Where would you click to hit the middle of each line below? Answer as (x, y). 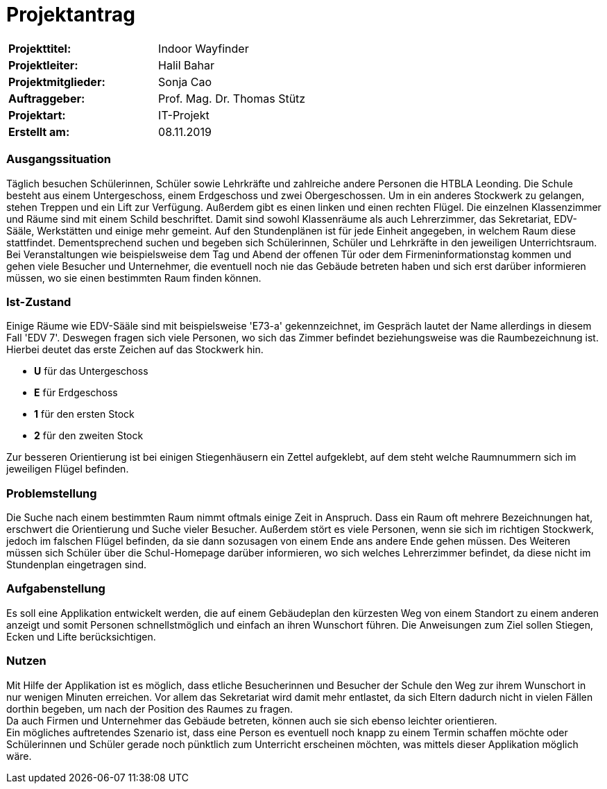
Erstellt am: (39, 131)
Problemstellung (52, 493)
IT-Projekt (184, 115)
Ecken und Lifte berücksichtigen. (81, 636)
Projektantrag (71, 15)
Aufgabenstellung (56, 589)
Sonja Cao (185, 82)
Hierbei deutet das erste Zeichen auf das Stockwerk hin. (135, 350)
